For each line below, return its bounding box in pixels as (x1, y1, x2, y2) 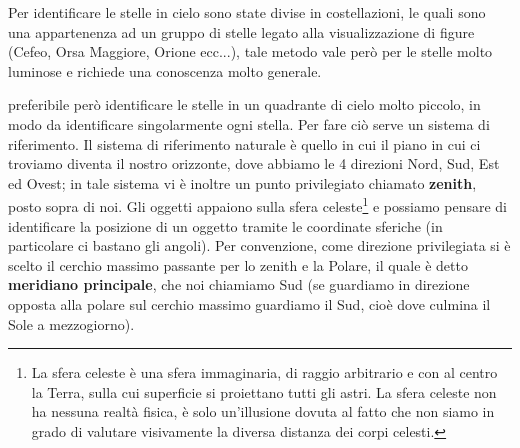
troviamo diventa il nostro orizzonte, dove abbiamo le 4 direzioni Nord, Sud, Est (8, 153, 500, 174)
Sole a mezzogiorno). (8, 313, 135, 334)
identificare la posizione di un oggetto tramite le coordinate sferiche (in (8, 215, 443, 236)
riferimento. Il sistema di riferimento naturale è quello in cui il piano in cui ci (8, 133, 481, 154)
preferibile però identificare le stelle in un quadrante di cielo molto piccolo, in (8, 94, 481, 115)
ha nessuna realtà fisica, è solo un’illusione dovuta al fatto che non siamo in (31, 401, 495, 422)
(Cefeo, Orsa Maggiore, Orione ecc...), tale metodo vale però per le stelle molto (8, 41, 493, 62)
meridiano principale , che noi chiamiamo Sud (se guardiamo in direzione (8, 274, 470, 295)
